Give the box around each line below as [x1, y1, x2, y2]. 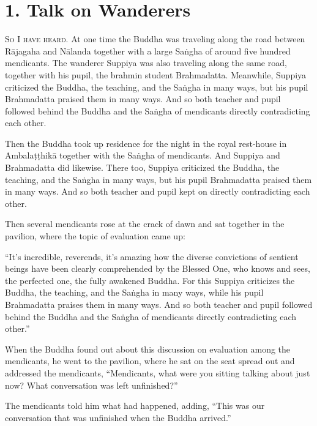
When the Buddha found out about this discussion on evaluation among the [5, 342, 291, 355]
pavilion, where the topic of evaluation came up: [5, 230, 185, 242]
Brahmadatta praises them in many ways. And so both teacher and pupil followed [5, 298, 313, 310]
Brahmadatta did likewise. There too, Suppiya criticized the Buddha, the [5, 161, 280, 174]
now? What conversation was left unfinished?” [5, 378, 178, 391]
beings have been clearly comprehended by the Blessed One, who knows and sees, [5, 262, 310, 275]
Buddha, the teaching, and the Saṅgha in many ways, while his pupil [5, 286, 264, 299]
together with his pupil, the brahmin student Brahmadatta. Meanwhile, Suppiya [5, 68, 307, 81]
